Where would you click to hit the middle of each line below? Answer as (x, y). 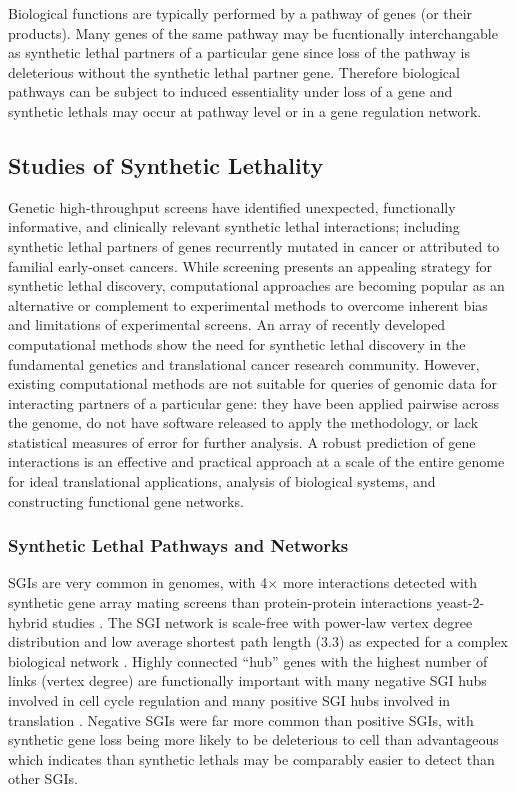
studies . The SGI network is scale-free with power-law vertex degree (262, 621)
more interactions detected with (380, 582)
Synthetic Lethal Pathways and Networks (178, 545)
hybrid (28, 621)
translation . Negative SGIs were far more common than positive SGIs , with (241, 719)
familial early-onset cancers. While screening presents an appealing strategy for (250, 265)
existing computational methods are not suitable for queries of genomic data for (252, 383)
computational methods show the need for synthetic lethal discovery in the (237, 343)
